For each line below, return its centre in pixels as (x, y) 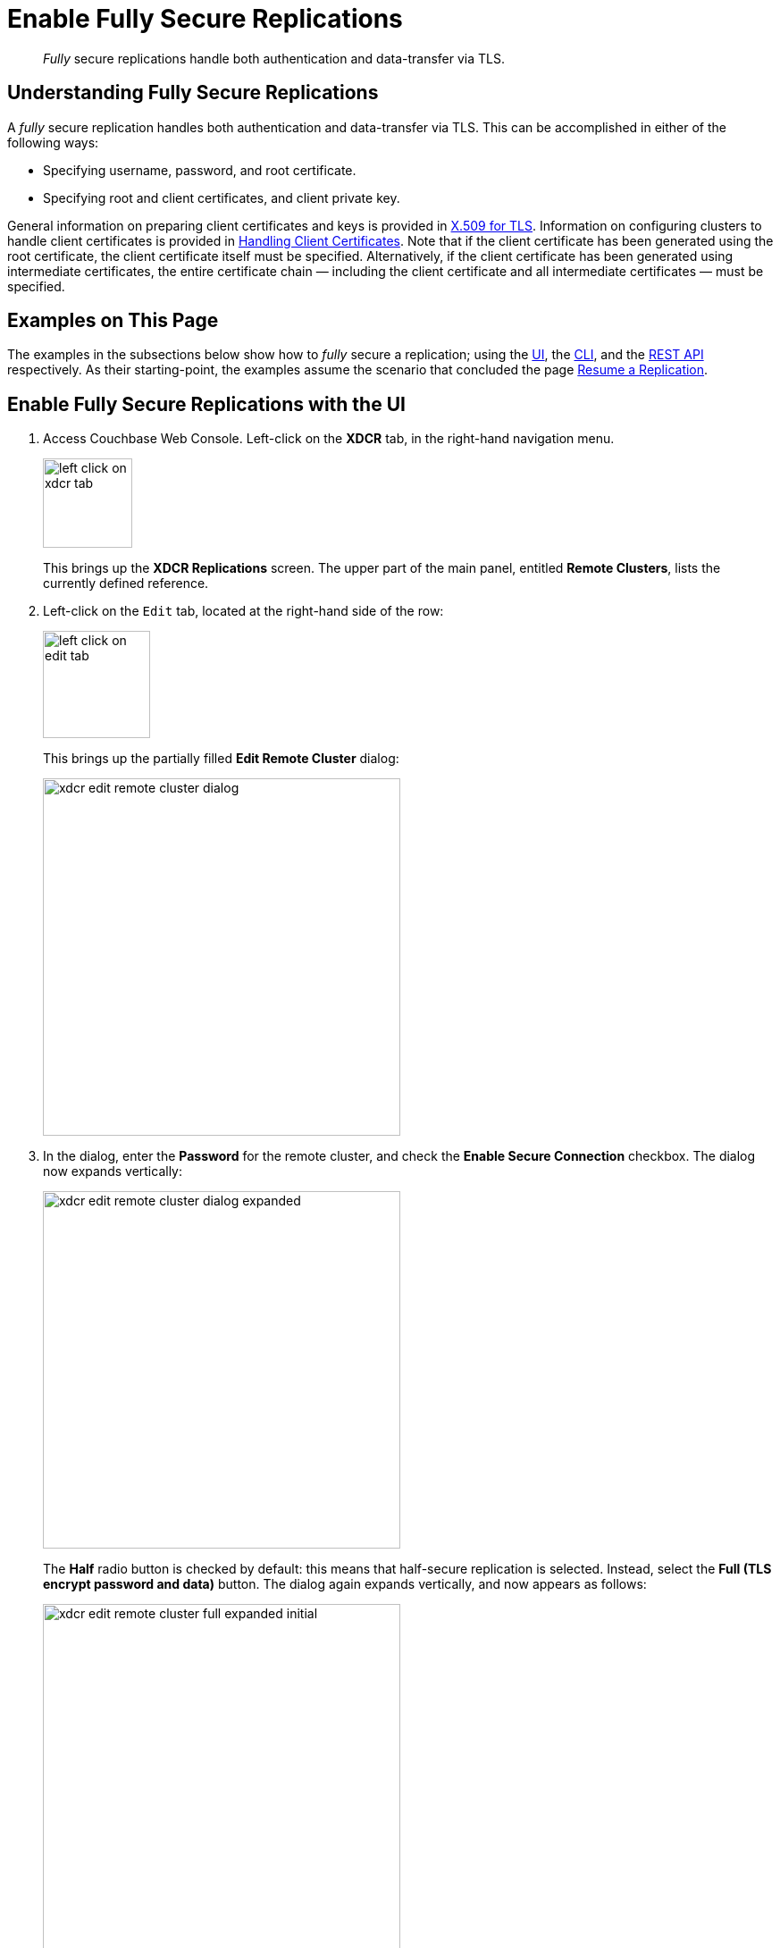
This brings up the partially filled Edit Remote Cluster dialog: (221, 759)
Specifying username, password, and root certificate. (200, 170)
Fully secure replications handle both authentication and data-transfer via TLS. (274, 58)
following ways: (53, 142)
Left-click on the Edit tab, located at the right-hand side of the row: (243, 611)
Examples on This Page (113, 321)
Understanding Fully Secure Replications (193, 93)
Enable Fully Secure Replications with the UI (206, 404)
